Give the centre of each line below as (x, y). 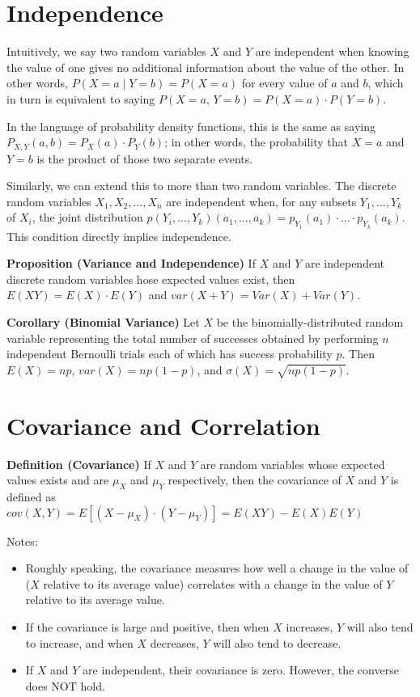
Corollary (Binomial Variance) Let (103, 321)
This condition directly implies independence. (119, 236)
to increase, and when (79, 642)
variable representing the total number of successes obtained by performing (193, 338)
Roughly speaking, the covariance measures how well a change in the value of (217, 568)
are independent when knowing (332, 51)
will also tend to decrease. (277, 642)
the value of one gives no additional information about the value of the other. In (206, 67)
